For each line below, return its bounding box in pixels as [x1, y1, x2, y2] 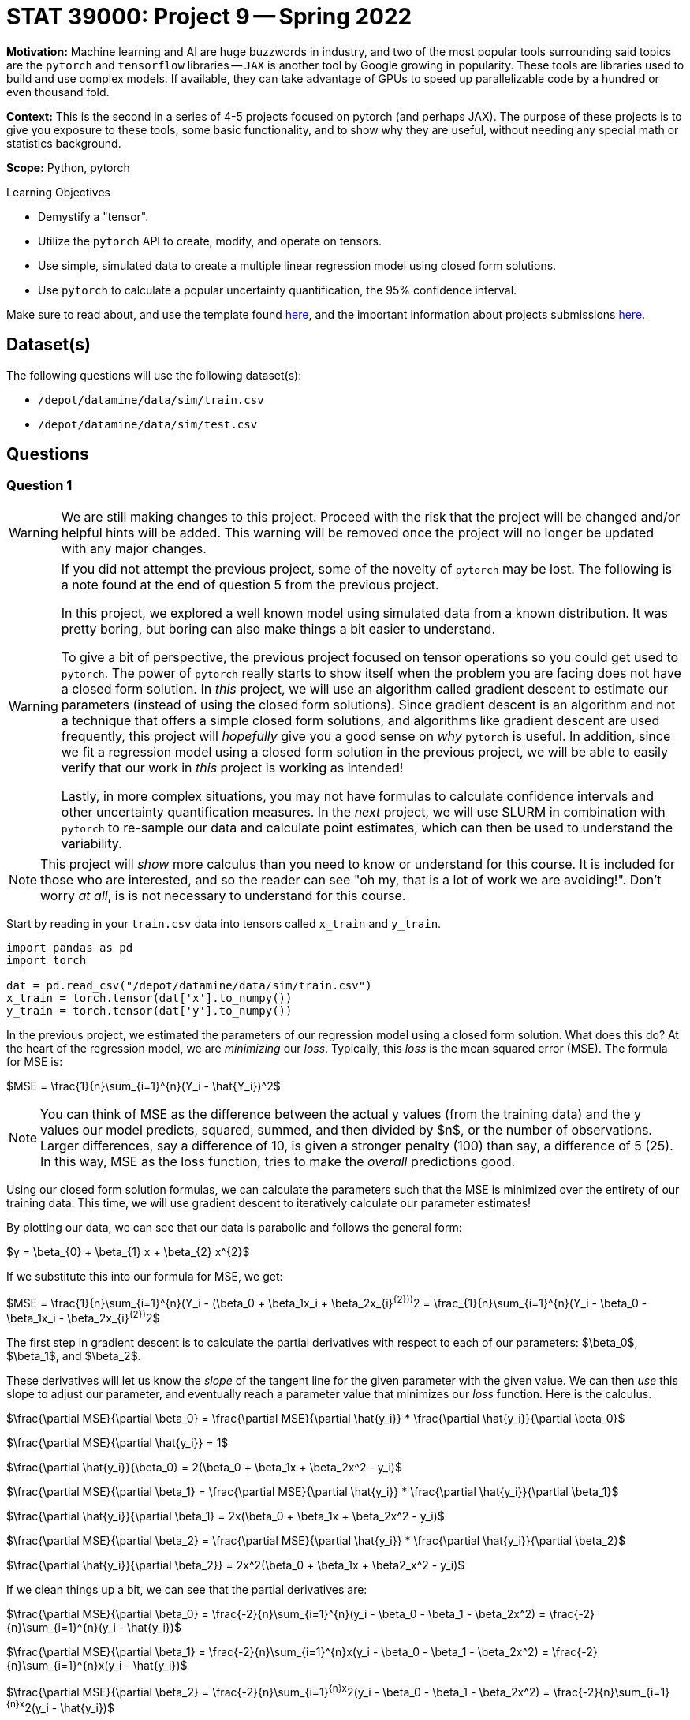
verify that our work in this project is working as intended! [61, 759, 404, 776]
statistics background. [6, 136, 121, 150]
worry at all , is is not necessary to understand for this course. [40, 887, 406, 903]
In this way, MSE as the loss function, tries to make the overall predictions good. [40, 1153, 516, 1169]
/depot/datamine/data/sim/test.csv [38, 417, 258, 431]
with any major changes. [61, 540, 207, 556]
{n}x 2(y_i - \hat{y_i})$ [6, 1698, 114, 1714]
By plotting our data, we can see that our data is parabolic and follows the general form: [6, 1220, 462, 1234]
